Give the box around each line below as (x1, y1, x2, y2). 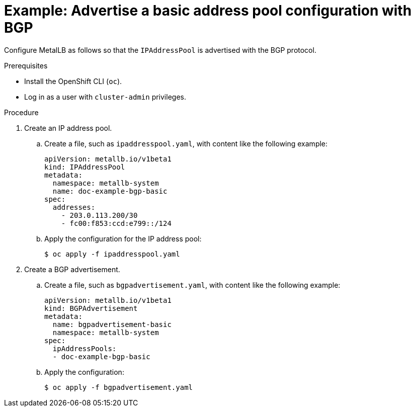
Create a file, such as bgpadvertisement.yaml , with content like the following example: (44, 280, 341, 289)
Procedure (4, 108, 39, 117)
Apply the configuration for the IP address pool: (44, 234, 202, 243)
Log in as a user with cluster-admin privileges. (24, 92, 186, 101)
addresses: (52, 203, 96, 211)
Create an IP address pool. (24, 123, 112, 132)
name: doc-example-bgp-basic (52, 187, 168, 195)
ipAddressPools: (52, 344, 117, 353)
